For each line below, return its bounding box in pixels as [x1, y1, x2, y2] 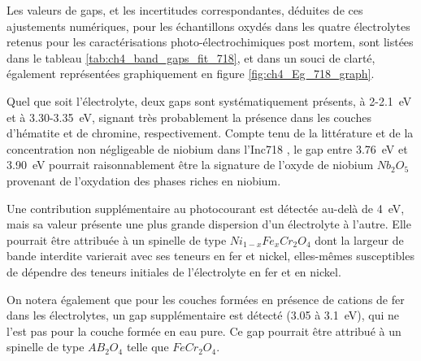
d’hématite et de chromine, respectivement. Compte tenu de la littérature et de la [7, 124, 414, 141]
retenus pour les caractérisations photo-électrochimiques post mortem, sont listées [7, 33, 414, 50]
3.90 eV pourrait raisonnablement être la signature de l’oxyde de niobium [7, 156, 374, 173]
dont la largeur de [315, 231, 404, 248]
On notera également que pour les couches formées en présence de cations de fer [7, 290, 405, 307]
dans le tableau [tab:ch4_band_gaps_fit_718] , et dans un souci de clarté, [7, 49, 375, 66]
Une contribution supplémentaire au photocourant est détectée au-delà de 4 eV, [7, 199, 405, 216]
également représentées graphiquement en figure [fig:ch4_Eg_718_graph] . [7, 65, 375, 82]
